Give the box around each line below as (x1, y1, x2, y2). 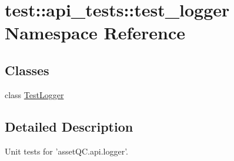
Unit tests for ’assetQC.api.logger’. (5, 145, 128, 157)
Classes (5, 61, 49, 79)
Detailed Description (5, 117, 133, 135)
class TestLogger (5, 88, 64, 100)
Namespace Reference (5, 21, 185, 45)
